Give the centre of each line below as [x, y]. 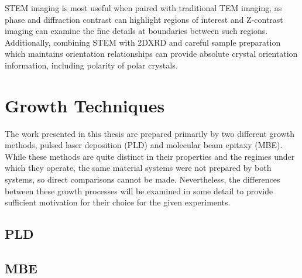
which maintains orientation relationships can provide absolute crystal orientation [151, 54]
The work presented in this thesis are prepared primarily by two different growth [150, 133]
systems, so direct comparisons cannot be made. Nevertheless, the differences [143, 179]
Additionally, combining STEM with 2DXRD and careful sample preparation [143, 42]
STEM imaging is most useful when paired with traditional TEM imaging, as [143, 8]
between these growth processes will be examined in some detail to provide [139, 191]
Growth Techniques [85, 105]
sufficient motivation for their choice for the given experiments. [118, 202]
